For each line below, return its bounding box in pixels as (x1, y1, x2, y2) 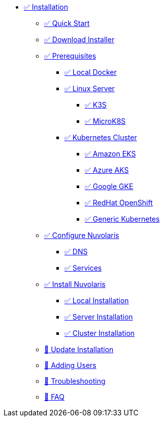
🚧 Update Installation (44, 345, 114, 354)
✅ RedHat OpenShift (85, 198, 153, 207)
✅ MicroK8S (85, 117, 126, 125)
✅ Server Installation (64, 312, 133, 321)
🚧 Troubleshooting (44, 377, 106, 385)
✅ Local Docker (64, 68, 117, 76)
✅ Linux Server (64, 84, 115, 93)
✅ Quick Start (44, 19, 90, 28)
